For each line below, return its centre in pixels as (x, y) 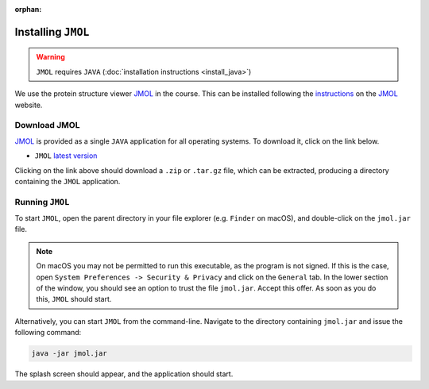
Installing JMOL (52, 32)
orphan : (28, 9)
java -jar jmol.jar (69, 354)
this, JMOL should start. (74, 299)
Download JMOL (47, 125)
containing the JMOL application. (68, 181)
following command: (48, 333)
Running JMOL (42, 202)
